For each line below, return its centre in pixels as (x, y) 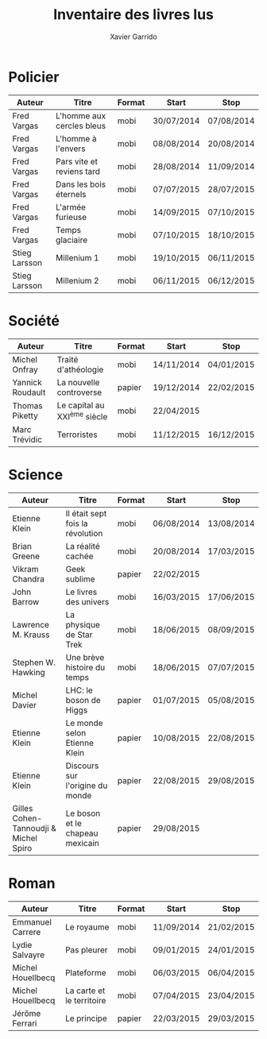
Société (34, 321)
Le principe (86, 1018)
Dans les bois (80, 184)
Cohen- (27, 818)
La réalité (83, 546)
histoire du (85, 667)
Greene (26, 556)
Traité (68, 359)
